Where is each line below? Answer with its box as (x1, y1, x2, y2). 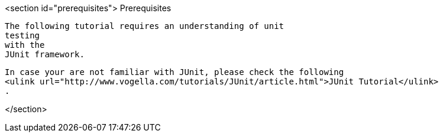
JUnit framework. (5, 50, 85, 59)
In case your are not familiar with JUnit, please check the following (5, 67, 344, 77)
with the (5, 40, 45, 50)
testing (5, 31, 40, 40)
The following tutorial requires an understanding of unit (5, 21, 284, 31)
